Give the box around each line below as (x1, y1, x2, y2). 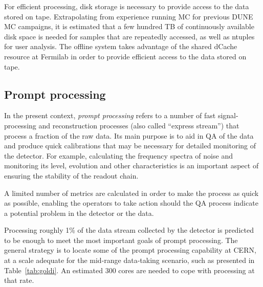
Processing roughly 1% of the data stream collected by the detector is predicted (4, 225, 254, 235)
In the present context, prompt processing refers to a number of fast (4, 110, 216, 121)
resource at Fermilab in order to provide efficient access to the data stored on (4, 51, 247, 61)
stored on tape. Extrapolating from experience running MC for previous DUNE (4, 11, 253, 21)
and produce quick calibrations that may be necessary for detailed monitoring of (4, 140, 256, 151)
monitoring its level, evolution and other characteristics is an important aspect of (4, 160, 259, 171)
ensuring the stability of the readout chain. (4, 170, 139, 181)
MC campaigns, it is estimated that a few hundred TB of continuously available (4, 21, 254, 32)
